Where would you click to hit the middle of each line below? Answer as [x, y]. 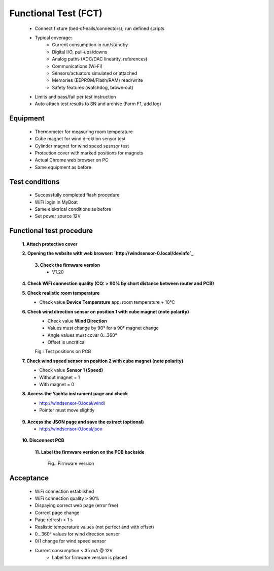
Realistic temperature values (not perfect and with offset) [94, 527]
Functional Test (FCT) [56, 13]
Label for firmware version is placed [90, 558]
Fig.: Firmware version [71, 464]
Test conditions [35, 182]
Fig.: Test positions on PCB [63, 352]
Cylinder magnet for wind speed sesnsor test [82, 146]
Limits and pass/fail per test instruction [75, 97]
